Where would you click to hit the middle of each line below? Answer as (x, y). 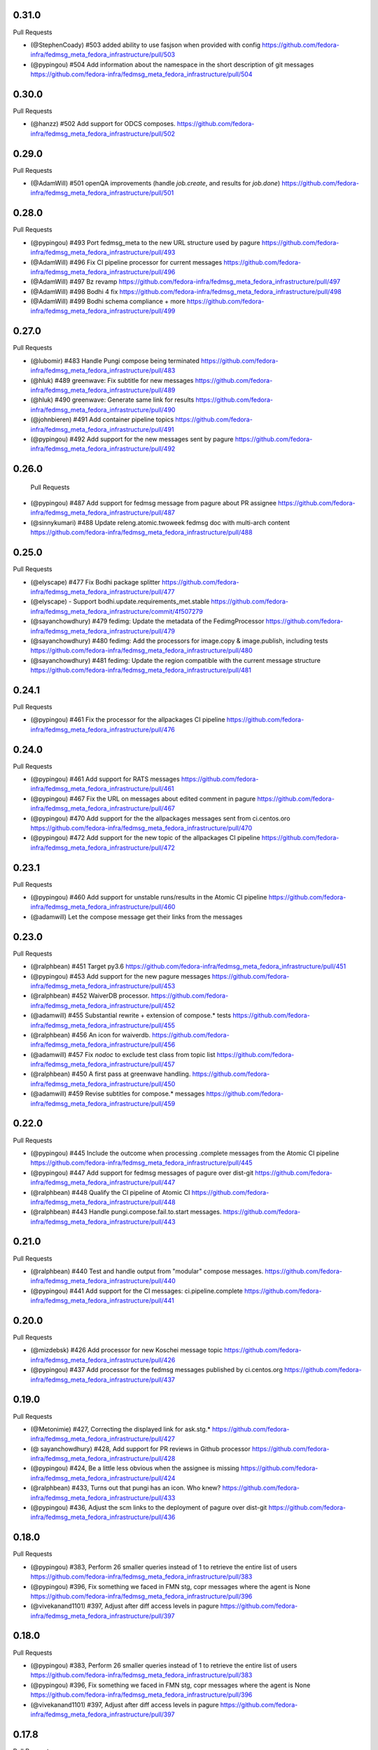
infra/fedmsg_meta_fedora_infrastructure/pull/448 (103, 1202)
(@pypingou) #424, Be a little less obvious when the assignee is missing (135, 1468)
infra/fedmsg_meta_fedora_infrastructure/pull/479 (103, 631)
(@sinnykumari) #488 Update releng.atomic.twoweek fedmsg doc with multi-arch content (160, 522)
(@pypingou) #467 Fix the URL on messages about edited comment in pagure (143, 799)
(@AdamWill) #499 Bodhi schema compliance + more (108, 302)
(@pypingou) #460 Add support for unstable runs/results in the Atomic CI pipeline (149, 897)
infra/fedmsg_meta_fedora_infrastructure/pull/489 (103, 390)
